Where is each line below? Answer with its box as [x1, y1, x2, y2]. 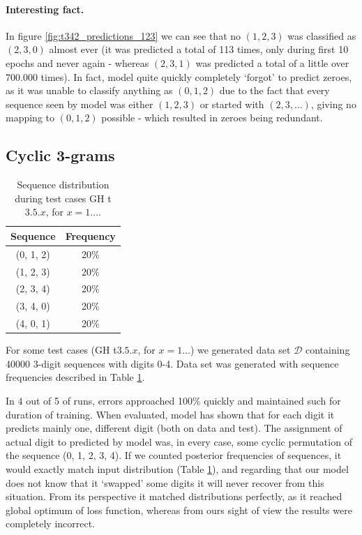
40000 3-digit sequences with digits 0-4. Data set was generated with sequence [6, 356, 339, 370]
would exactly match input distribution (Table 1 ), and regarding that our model [6, 462, 349, 476]
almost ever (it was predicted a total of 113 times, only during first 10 [49, 42, 349, 56]
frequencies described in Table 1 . [6, 370, 145, 384]
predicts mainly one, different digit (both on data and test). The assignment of [6, 421, 342, 435]
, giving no [310, 96, 356, 111]
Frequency [65, 228, 116, 243]
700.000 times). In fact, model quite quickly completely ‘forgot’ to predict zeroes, [6, 69, 352, 84]
